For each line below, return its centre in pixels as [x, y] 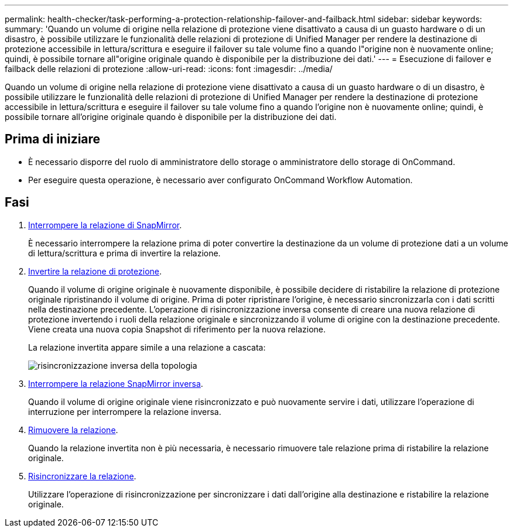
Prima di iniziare [53, 139]
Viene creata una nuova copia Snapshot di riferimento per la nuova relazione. [177, 329]
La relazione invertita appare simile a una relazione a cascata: [147, 347]
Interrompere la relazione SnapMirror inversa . [116, 383]
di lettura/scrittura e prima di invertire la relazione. [124, 253]
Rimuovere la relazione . [73, 430]
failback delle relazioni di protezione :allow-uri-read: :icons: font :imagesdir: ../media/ [169, 69]
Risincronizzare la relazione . [82, 476]
